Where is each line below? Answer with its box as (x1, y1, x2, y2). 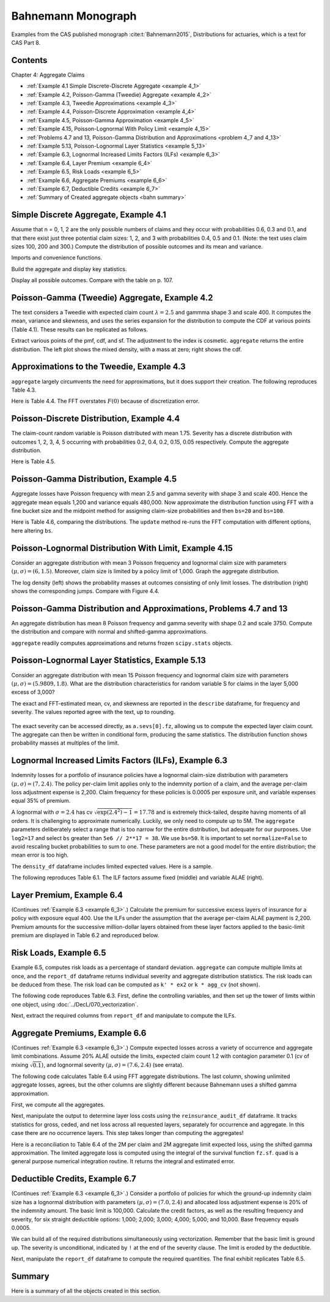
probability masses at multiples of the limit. (11, 739, 119, 746)
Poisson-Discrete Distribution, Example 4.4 (11, 414, 180, 424)
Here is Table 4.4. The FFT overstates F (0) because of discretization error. (11, 398, 200, 405)
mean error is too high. (11, 851, 69, 859)
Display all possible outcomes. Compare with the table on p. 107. (11, 277, 174, 284)
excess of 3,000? (11, 688, 55, 696)
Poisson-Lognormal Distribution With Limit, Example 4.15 (11, 543, 233, 553)
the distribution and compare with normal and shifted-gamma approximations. (11, 628, 208, 636)
